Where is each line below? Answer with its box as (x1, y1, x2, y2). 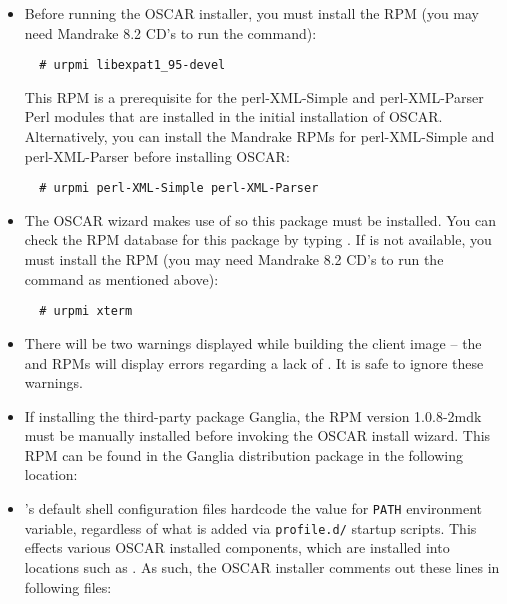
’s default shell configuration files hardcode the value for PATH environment (24, 498, 483, 519)
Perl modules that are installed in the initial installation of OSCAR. (24, 106, 443, 127)
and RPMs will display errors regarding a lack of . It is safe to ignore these (24, 352, 484, 373)
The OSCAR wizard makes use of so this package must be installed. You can (24, 209, 496, 230)
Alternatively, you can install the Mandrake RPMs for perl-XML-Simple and (24, 126, 495, 147)
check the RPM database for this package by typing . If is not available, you (24, 229, 492, 250)
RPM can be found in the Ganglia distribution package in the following (24, 444, 463, 465)
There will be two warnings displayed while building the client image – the (24, 332, 482, 353)
